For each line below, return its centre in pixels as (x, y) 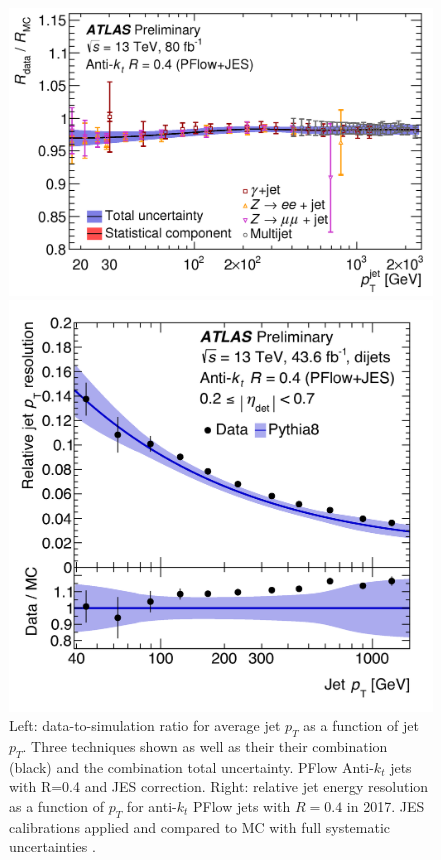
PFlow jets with (241, 805)
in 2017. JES (385, 805)
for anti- (151, 805)
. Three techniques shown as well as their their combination (205, 745)
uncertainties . (52, 846)
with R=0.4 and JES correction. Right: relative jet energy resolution (219, 786)
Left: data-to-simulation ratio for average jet (145, 725)
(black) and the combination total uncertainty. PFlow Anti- (191, 766)
